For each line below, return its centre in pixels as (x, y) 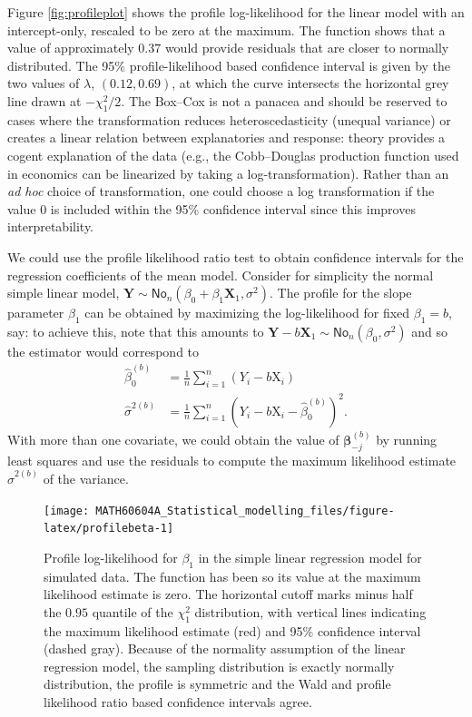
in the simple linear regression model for (310, 557)
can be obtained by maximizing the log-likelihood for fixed (247, 313)
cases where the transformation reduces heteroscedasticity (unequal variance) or (229, 119)
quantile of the (133, 611)
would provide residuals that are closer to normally (307, 48)
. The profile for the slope (341, 293)
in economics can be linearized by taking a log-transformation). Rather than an (228, 173)
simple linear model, (64, 293)
